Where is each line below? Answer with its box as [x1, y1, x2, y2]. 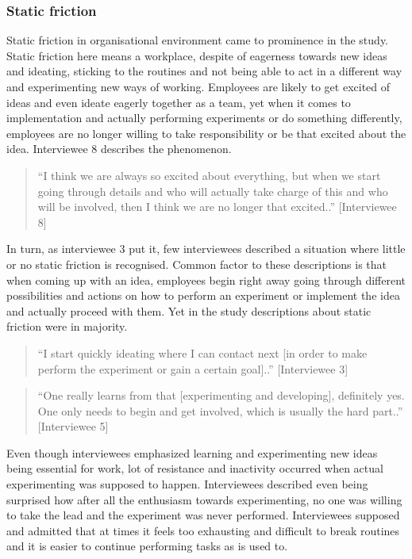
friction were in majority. [6, 318, 128, 335]
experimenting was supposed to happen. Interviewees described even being [6, 476, 368, 492]
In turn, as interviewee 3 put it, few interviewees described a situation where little [6, 240, 406, 257]
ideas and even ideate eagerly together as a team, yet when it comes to [6, 94, 351, 110]
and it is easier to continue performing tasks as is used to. [6, 538, 288, 554]
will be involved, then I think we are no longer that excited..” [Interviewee [37, 198, 397, 215]
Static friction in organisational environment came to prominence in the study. [6, 32, 389, 48]
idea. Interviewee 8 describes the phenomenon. [6, 140, 232, 157]
